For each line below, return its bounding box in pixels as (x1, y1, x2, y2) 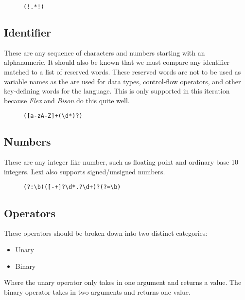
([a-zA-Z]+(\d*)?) (23, 112, 83, 120)
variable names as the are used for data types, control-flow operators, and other (4, 76, 241, 86)
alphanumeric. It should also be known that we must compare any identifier (4, 57, 229, 67)
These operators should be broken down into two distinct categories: (4, 228, 208, 238)
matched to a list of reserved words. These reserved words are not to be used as (4, 67, 241, 77)
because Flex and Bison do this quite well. (4, 95, 130, 105)
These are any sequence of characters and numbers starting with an (4, 47, 205, 57)
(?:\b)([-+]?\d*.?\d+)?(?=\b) (23, 184, 121, 191)
